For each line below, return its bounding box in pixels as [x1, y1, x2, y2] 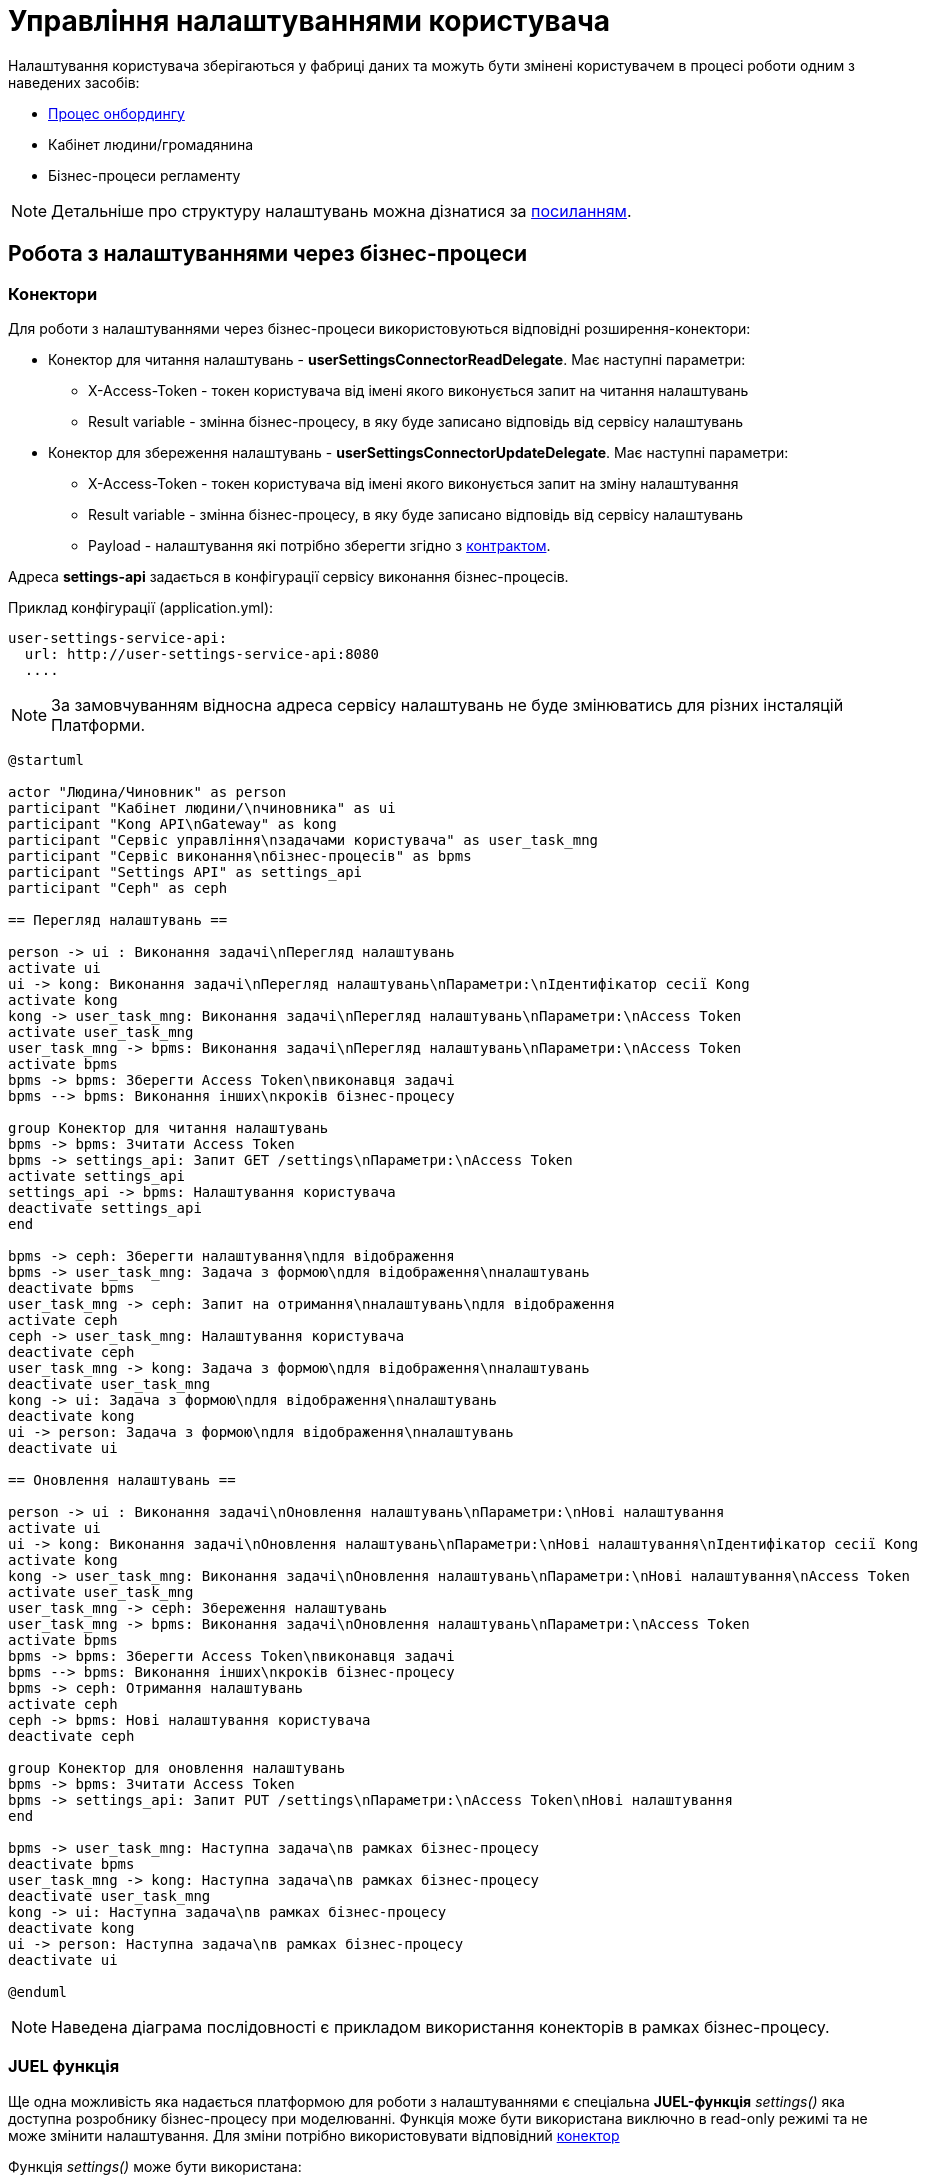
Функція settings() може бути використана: [8, 2157, 302, 2175]
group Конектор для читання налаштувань [8, 1119, 329, 1136]
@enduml [8, 1983, 68, 2000]
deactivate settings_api [8, 1199, 202, 1216]
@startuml [8, 751, 84, 768]
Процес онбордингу [48, 104, 185, 122]
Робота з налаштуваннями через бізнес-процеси [8, 241, 528, 267]
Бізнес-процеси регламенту [48, 166, 241, 184]
